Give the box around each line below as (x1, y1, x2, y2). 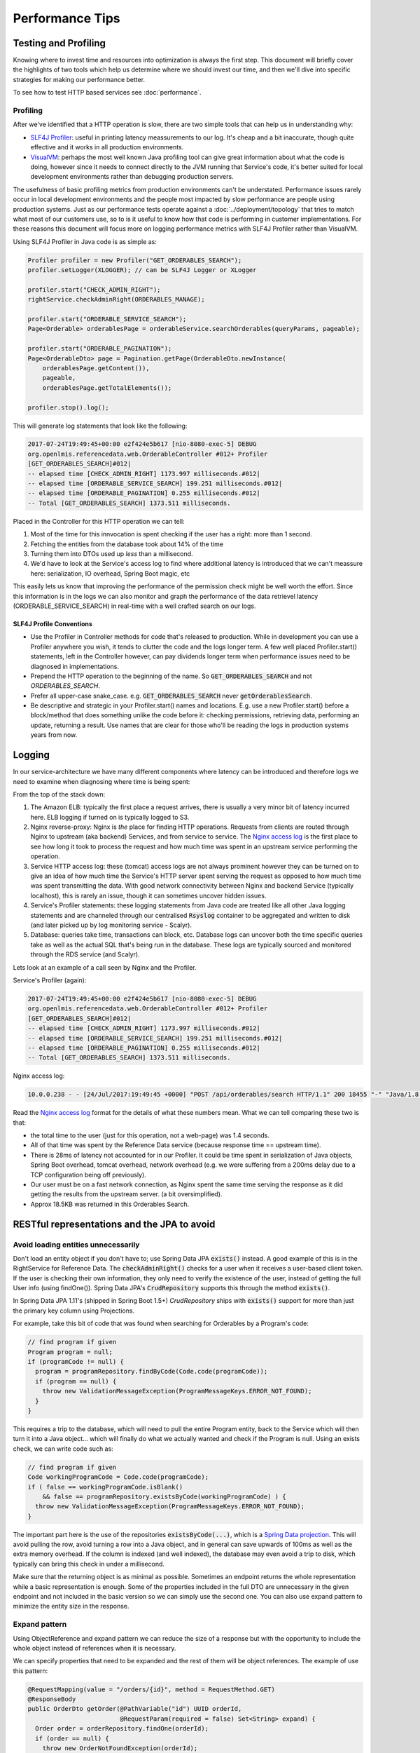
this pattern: (13, 1666, 48, 1675)
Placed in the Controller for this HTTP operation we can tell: (13, 517, 185, 525)
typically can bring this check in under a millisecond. (13, 1559, 164, 1568)
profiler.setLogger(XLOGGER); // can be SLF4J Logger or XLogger (27, 266, 257, 274)
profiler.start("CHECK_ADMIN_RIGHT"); (27, 285, 161, 294)
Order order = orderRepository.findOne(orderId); (35, 1725, 209, 1733)
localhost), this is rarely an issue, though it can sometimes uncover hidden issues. (30, 891, 267, 900)
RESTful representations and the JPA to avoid (13, 1218, 216, 1230)
